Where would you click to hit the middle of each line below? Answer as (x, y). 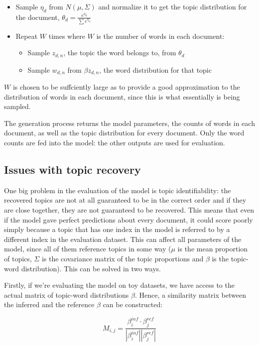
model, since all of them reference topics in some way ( (88, 249)
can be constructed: (133, 304)
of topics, (18, 258)
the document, (38, 17)
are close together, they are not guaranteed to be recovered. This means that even (129, 210)
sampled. (17, 106)
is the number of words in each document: (160, 36)
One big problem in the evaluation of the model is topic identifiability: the (118, 190)
